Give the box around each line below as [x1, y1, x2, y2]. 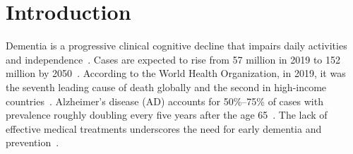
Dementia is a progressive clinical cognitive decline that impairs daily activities [6, 38, 347, 53]
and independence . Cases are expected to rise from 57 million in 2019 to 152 [6, 52, 340, 66]
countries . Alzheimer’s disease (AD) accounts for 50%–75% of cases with [6, 93, 323, 108]
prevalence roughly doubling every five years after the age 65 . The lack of [6, 107, 328, 122]
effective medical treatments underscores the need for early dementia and [6, 121, 322, 136]
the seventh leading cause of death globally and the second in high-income [6, 79, 327, 94]
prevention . [6, 135, 59, 150]
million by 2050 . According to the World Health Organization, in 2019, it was [6, 66, 346, 81]
